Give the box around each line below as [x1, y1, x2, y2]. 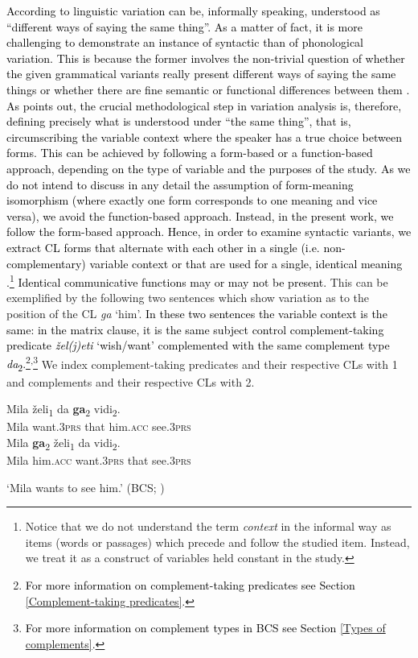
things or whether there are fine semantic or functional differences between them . [6, 81, 410, 97]
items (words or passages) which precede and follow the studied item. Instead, [25, 533, 410, 550]
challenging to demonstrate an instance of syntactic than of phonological [6, 34, 364, 51]
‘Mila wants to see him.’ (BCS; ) [6, 478, 165, 495]
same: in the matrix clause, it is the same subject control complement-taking [6, 321, 384, 337]
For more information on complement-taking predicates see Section [25, 576, 355, 593]
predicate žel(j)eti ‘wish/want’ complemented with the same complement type [6, 337, 390, 354]
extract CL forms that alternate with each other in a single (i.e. [6, 238, 320, 255]
